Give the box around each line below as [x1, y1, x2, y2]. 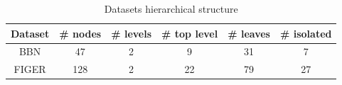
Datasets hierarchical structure [104, 1, 238, 16]
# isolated [279, 25, 332, 40]
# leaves [228, 25, 270, 40]
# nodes [59, 25, 102, 40]
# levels [111, 25, 152, 40]
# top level [161, 25, 218, 40]
